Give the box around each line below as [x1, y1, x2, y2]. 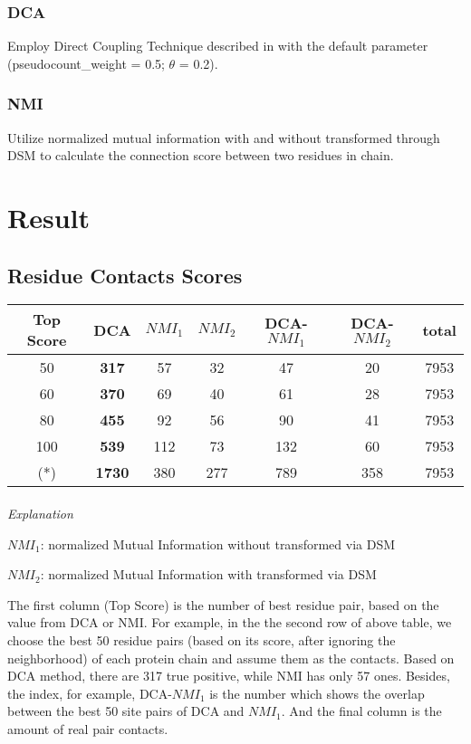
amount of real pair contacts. [7, 719, 168, 738]
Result [7, 199, 90, 235]
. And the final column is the [281, 701, 442, 720]
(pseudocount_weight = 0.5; [7, 53, 165, 72]
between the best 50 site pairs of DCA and [7, 701, 245, 720]
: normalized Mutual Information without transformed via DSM [40, 534, 396, 553]
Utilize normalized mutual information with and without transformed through [7, 128, 440, 147]
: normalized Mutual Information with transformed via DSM [40, 565, 377, 584]
